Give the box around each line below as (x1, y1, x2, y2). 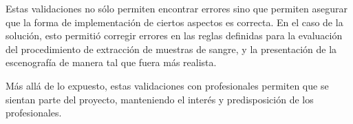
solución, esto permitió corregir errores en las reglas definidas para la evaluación (6, 28, 343, 43)
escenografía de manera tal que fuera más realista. (6, 55, 217, 70)
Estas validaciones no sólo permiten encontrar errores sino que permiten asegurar (6, 1, 347, 15)
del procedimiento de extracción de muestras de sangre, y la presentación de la (6, 41, 337, 56)
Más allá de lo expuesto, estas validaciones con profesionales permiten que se (6, 78, 329, 92)
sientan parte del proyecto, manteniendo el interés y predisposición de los (6, 92, 314, 106)
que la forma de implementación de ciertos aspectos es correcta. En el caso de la (6, 14, 343, 29)
